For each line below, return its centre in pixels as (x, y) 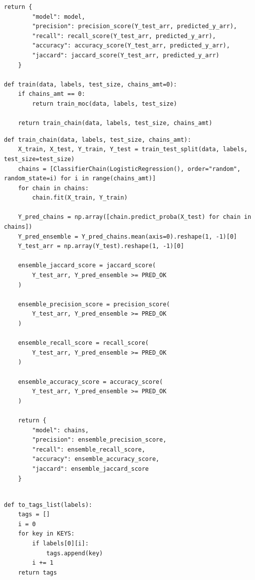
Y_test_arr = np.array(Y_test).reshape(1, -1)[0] (101, 246)
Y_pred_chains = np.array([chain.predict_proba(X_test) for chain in (135, 217)
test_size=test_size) (39, 159)
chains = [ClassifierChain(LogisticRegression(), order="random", (129, 169)
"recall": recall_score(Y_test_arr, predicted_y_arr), (124, 36)
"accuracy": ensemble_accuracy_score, (96, 459)
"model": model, (59, 17)
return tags (37, 572)
